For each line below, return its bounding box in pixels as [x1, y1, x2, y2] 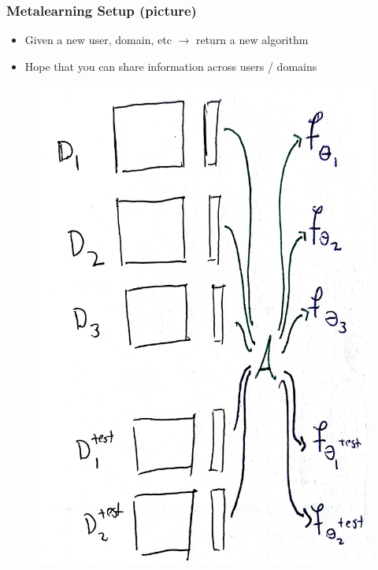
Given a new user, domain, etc [24, 31, 172, 48]
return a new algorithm [195, 31, 309, 48]
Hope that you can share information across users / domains [24, 57, 317, 74]
